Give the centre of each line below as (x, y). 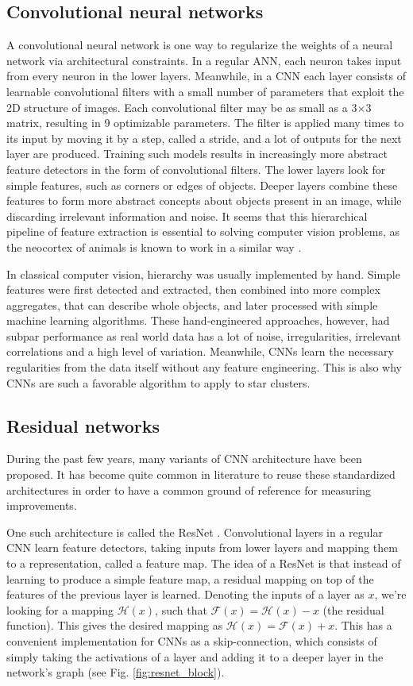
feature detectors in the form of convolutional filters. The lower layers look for (196, 169)
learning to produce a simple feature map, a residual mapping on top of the (190, 578)
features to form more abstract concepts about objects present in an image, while (204, 200)
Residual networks (83, 425)
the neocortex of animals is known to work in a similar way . (154, 247)
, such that (181, 609)
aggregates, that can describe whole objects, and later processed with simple (192, 304)
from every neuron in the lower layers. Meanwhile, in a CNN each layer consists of (206, 76)
